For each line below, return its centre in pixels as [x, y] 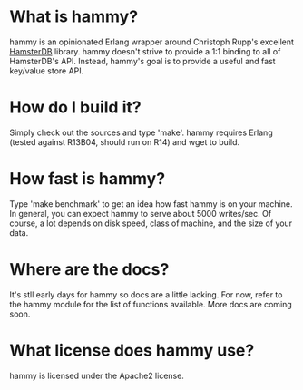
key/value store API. [47, 71]
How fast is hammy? [88, 179]
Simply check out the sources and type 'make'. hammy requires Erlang [142, 132]
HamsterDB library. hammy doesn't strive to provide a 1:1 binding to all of [145, 51]
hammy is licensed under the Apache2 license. [97, 375]
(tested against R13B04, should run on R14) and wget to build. [125, 141]
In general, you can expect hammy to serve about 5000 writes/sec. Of [141, 213]
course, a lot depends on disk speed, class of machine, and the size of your [151, 223]
